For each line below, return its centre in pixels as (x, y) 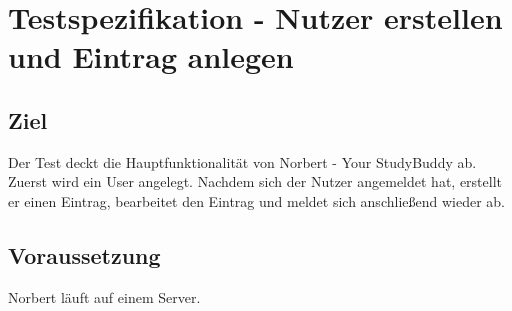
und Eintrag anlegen (151, 56)
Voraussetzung (84, 254)
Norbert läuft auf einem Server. (104, 296)
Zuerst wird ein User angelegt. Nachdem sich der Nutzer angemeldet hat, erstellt (255, 181)
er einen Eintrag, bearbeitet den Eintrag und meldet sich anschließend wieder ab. (256, 200)
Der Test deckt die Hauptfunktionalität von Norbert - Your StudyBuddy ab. (242, 161)
